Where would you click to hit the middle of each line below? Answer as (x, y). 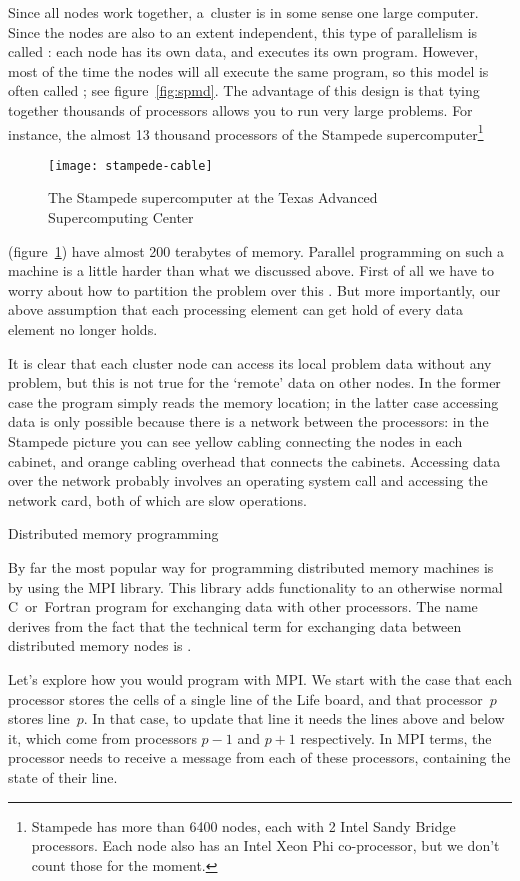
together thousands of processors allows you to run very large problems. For (240, 109)
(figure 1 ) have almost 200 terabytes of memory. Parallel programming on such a (256, 250)
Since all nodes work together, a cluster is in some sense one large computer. (243, 12)
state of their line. (63, 776)
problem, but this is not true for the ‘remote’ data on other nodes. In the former (254, 382)
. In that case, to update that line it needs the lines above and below (294, 718)
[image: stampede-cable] (130, 165)
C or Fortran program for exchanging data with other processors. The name (243, 606)
